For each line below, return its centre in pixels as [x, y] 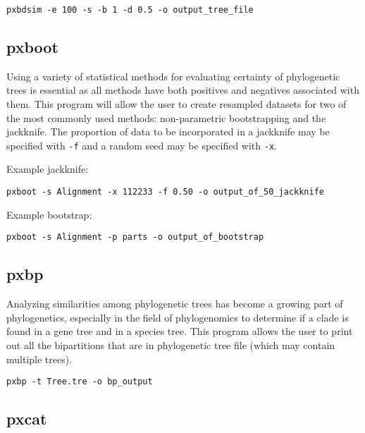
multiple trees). [39, 359]
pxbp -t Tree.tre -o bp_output [80, 382]
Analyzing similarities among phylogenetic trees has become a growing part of [175, 304]
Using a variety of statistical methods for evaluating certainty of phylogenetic [173, 76]
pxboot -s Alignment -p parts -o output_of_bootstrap [135, 237]
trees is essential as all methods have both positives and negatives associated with [183, 90]
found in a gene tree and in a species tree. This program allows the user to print [180, 331]
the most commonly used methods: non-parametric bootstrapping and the [166, 117]
